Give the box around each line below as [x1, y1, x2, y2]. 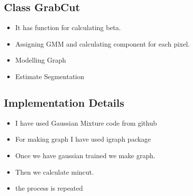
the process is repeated [15, 183, 83, 193]
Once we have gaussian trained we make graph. [15, 150, 155, 160]
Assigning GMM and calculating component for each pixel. [15, 38, 190, 49]
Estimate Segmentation [15, 71, 85, 81]
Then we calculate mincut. [15, 166, 94, 177]
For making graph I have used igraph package [15, 134, 151, 144]
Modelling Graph [15, 55, 66, 65]
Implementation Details [4, 95, 124, 110]
